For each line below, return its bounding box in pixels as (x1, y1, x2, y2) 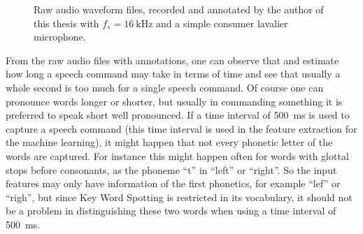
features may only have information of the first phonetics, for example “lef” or (6, 176, 341, 191)
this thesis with (34, 15, 99, 30)
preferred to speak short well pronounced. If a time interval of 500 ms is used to (6, 108, 350, 122)
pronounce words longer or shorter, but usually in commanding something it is (6, 94, 343, 108)
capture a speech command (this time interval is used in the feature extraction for (6, 121, 357, 136)
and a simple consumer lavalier (156, 15, 288, 30)
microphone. (34, 29, 86, 44)
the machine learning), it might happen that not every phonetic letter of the (6, 135, 333, 149)
